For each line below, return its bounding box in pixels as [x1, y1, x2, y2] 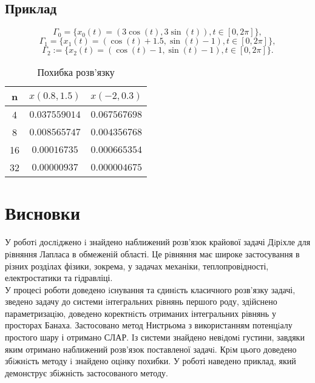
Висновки [5, 200, 81, 225]
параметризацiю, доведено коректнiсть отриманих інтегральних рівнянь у [5, 307, 276, 319]
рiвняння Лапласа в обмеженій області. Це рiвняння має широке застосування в [5, 247, 300, 260]
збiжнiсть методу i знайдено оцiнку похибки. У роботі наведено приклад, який [5, 354, 296, 367]
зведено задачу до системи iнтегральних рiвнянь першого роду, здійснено [5, 295, 277, 308]
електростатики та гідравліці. [5, 271, 113, 284]
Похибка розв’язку [37, 65, 115, 80]
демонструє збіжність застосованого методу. [5, 366, 168, 379]
